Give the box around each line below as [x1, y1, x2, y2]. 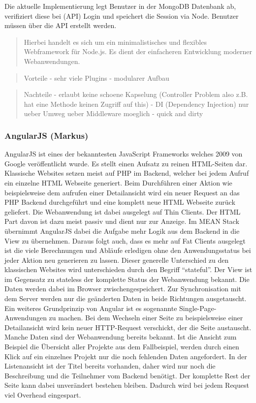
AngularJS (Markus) [4, 129, 89, 141]
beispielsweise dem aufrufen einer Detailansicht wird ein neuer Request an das [4, 187, 240, 197]
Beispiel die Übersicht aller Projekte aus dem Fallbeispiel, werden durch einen [4, 341, 239, 352]
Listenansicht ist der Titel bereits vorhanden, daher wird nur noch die [4, 361, 216, 371]
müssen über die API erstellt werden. [4, 20, 117, 31]
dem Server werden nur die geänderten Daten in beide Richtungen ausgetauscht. [4, 293, 247, 304]
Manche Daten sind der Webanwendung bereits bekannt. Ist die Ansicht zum [4, 332, 237, 342]
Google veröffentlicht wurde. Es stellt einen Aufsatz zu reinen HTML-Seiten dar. [4, 158, 248, 168]
